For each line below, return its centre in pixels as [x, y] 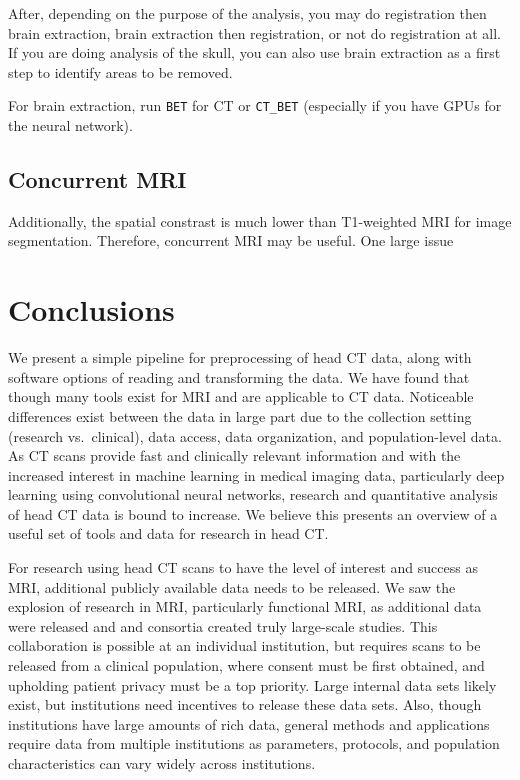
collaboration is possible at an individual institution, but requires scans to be [244, 645]
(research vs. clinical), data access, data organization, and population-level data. [255, 435]
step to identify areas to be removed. [120, 71]
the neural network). [70, 125]
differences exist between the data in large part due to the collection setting [240, 415]
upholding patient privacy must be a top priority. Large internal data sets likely [252, 684]
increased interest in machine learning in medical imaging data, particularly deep [256, 474]
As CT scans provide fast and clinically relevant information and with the [234, 455]
